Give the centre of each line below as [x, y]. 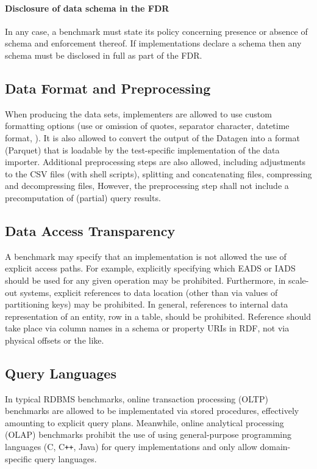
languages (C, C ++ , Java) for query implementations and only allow [131, 447]
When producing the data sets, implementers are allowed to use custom [138, 113]
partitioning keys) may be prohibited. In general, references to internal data [147, 304]
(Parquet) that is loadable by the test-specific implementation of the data [142, 150]
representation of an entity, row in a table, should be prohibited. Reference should [158, 316]
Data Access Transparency [90, 230]
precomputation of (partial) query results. [83, 197]
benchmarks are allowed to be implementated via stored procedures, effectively [152, 411]
